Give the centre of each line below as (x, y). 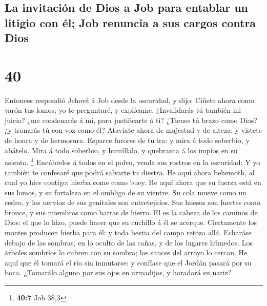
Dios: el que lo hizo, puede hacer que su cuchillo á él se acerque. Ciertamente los (131, 222)
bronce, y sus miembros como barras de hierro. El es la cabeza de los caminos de (131, 212)
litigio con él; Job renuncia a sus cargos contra (130, 22)
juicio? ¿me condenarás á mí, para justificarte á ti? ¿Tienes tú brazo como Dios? (131, 120)
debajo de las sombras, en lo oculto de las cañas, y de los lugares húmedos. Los (129, 242)
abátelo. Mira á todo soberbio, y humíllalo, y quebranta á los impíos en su (121, 150)
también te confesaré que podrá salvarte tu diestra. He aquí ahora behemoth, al (130, 172)
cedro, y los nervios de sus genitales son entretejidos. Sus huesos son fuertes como (132, 202)
